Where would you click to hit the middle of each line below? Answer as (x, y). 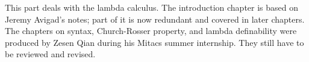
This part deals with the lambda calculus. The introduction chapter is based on (152, 7)
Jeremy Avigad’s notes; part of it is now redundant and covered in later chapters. (155, 19)
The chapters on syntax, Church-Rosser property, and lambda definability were (151, 31)
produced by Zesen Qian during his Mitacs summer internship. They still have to (154, 42)
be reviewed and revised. (50, 54)
